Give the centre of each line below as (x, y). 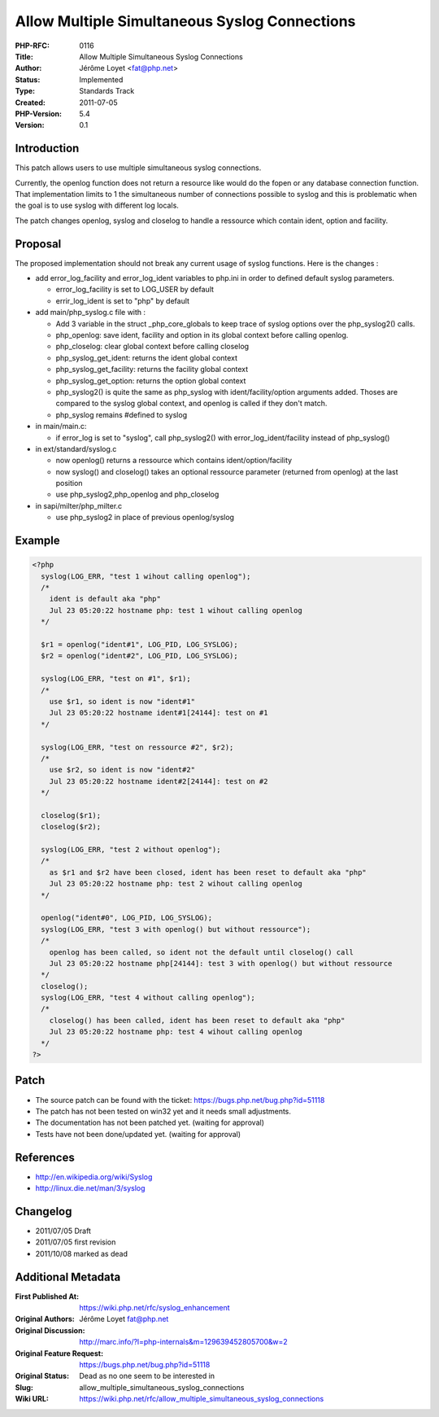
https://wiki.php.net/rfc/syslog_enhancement (154, 1308)
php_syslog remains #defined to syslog (121, 414)
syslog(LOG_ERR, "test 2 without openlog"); (131, 850)
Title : (24, 56)
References (45, 1157)
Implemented (101, 79)
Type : (25, 91)
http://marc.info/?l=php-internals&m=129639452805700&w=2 (183, 1342)
